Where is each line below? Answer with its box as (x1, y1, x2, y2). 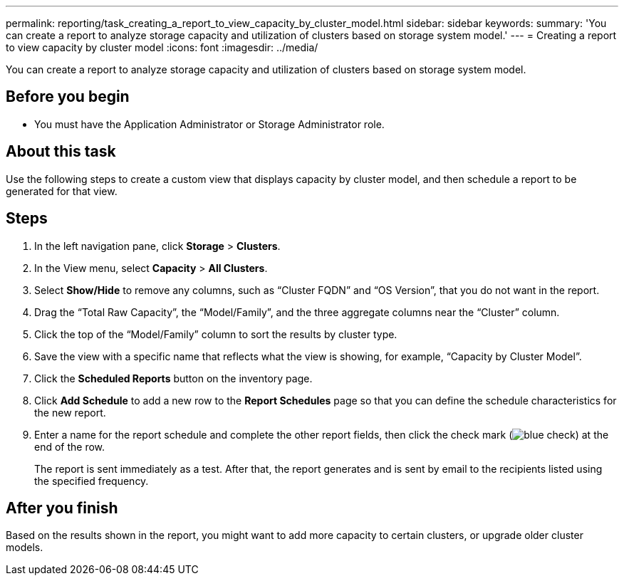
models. (6, 541, 43, 554)
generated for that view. (6, 184, 118, 197)
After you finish (6, 498, 118, 517)
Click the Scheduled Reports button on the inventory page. (34, 372, 313, 384)
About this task (6, 142, 116, 161)
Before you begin (6, 88, 130, 106)
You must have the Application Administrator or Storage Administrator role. (34, 117, 385, 130)
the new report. (34, 406, 106, 419)
